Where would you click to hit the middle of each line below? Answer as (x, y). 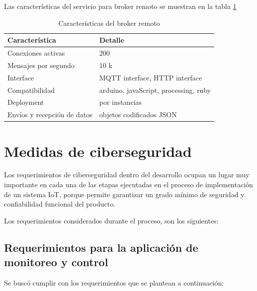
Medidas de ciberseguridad (98, 151)
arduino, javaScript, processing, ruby (155, 90)
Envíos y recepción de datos (50, 114)
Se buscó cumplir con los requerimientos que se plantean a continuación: (114, 283)
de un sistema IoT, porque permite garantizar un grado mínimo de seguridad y (124, 194)
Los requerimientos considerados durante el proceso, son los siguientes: (111, 220)
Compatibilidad (31, 90)
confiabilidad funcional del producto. (60, 204)
